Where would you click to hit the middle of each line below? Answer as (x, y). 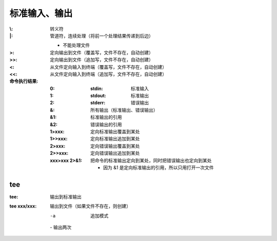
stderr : (98, 103)
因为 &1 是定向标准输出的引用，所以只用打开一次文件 (159, 168)
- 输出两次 (61, 227)
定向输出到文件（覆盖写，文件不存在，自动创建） (102, 52)
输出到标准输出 (66, 197)
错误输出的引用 (106, 124)
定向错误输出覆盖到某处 (115, 146)
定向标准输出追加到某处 (115, 139)
